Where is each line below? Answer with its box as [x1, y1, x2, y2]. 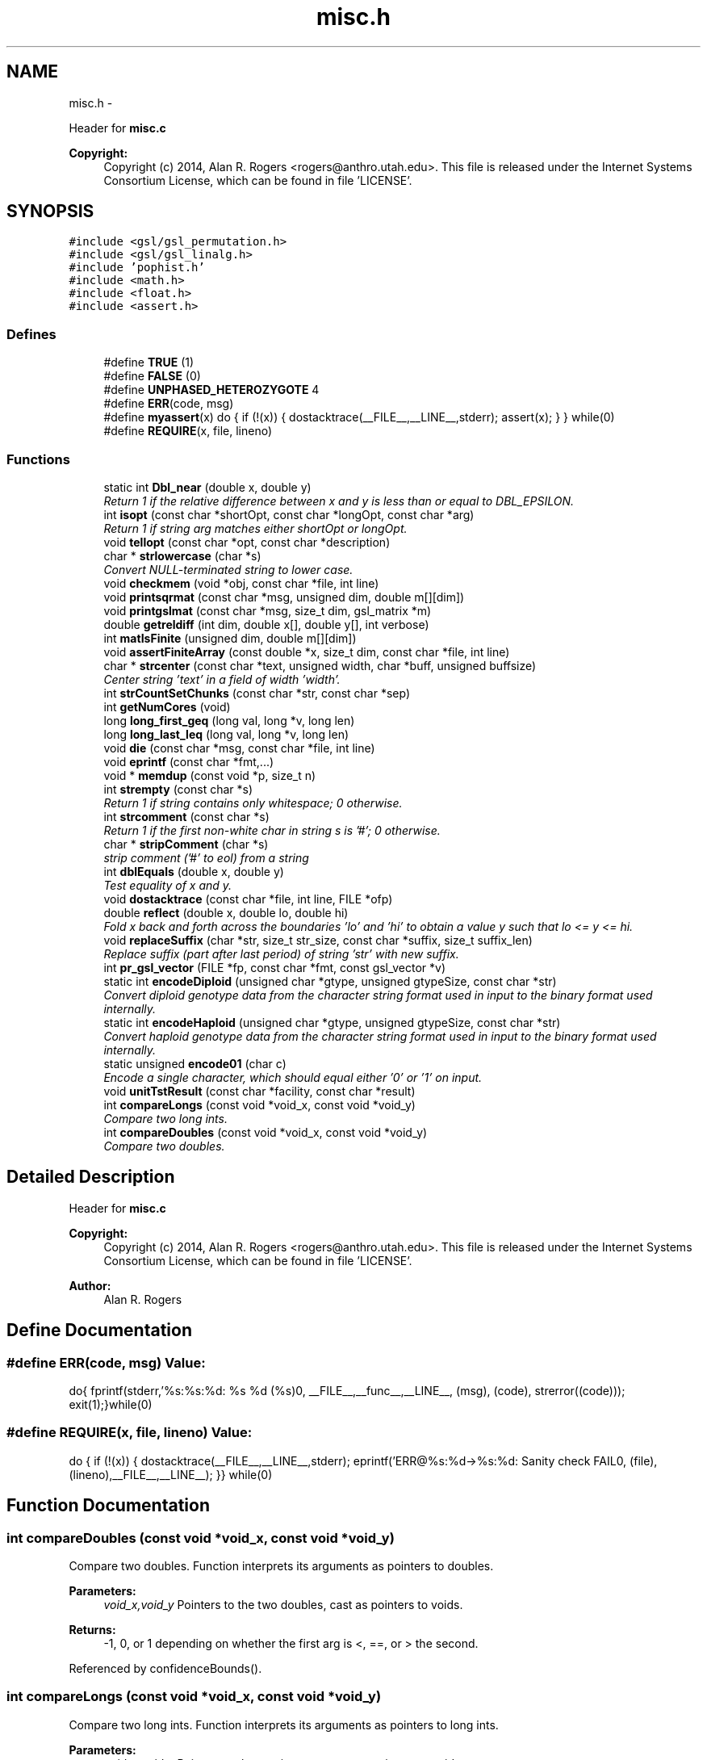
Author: [69, 1278, 111, 1293]
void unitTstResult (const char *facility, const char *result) [103, 1083, 416, 1098]
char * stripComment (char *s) [103, 836, 269, 851]
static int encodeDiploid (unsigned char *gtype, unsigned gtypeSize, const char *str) [103, 974, 557, 988]
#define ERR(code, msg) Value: [6, 1354, 206, 1371]
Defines [6, 325, 56, 342]
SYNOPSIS [6, 201, 94, 222]
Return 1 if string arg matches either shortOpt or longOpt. [103, 521, 408, 535]
